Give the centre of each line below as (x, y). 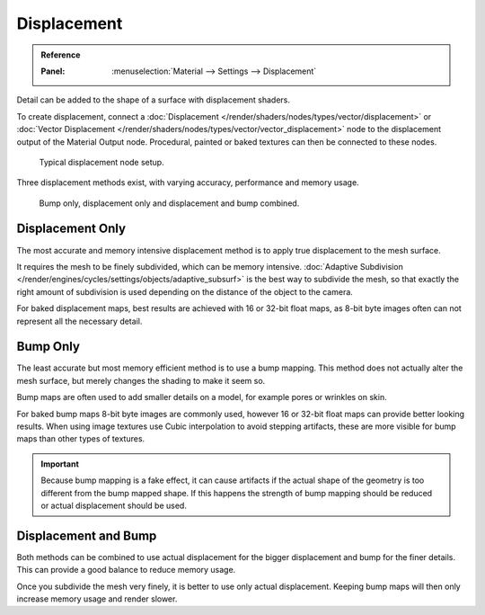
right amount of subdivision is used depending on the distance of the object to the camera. (185, 291)
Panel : (53, 71)
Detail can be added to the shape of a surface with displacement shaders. (154, 100)
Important (60, 464)
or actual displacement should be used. (114, 505)
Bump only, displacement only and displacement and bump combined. (169, 203)
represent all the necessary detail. (79, 321)
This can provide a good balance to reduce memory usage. (126, 570)
